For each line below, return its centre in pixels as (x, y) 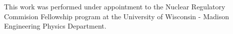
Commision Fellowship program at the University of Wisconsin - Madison (116, 16)
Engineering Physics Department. (55, 26)
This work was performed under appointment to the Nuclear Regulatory (115, 6)
